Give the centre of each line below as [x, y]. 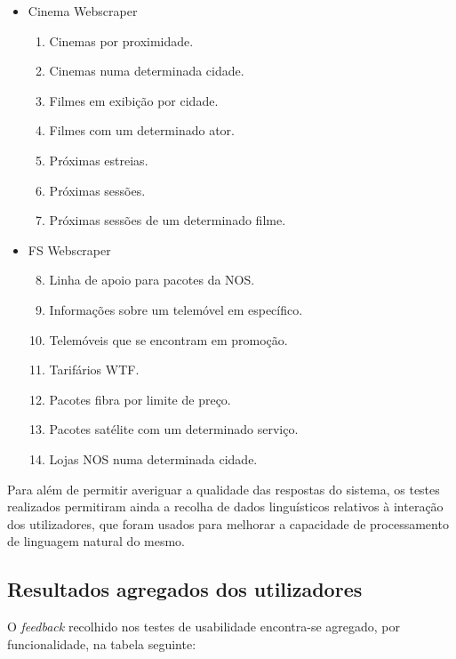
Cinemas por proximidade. [121, 40]
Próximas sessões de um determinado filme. [168, 220]
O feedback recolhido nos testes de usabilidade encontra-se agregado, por [204, 627]
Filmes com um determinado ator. [142, 130]
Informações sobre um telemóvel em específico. [176, 309]
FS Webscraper [69, 249]
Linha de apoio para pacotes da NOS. [152, 280]
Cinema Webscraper [83, 11]
